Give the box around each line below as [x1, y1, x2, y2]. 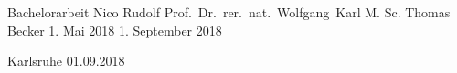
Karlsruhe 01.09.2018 [7, 51, 125, 70]
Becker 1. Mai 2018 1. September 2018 [7, 20, 222, 39]
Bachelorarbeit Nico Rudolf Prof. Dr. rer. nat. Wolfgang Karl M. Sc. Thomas [7, 3, 451, 21]
